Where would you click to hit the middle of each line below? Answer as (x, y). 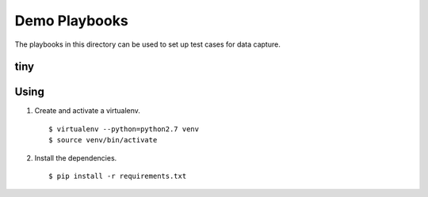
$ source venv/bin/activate (103, 140)
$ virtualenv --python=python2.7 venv (124, 129)
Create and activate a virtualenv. (87, 111)
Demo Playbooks (71, 21)
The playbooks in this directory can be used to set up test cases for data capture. (147, 44)
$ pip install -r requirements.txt (118, 176)
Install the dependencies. (76, 157)
